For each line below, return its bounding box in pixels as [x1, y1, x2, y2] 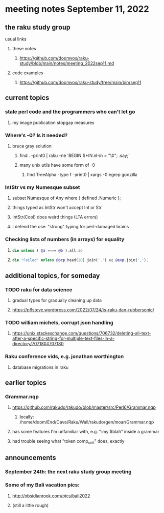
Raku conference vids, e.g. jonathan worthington [5, 353, 124, 360]
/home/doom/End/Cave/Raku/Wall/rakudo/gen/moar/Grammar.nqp [19, 419, 154, 425]
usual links [5, 36, 27, 42]
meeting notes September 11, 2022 [5, 3, 149, 15]
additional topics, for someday [5, 272, 100, 280]
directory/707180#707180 [12, 341, 64, 347]
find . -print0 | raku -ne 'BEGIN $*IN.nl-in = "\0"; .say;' [19, 152, 130, 158]
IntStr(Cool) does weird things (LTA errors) [12, 214, 98, 220]
